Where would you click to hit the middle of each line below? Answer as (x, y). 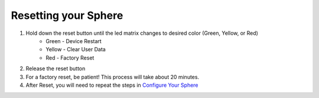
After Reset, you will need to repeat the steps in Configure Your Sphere (112, 85)
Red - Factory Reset (70, 58)
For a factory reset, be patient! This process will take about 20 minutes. (113, 77)
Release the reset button (56, 68)
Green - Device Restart (74, 41)
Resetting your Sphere (67, 15)
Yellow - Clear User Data (76, 50)
